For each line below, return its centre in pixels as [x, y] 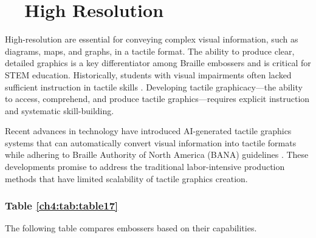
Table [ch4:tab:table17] [62, 206]
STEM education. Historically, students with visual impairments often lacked [148, 74]
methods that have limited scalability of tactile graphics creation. [126, 178]
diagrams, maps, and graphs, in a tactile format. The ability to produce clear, [150, 51]
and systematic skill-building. [60, 110]
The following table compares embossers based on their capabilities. [131, 228]
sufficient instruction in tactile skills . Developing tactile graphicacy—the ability [154, 87]
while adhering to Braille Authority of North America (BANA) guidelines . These [157, 155]
